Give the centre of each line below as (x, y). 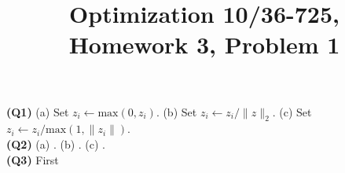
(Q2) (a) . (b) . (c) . (56, 144)
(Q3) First (33, 159)
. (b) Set (176, 111)
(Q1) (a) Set (38, 111)
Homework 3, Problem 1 (204, 44)
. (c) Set (292, 111)
